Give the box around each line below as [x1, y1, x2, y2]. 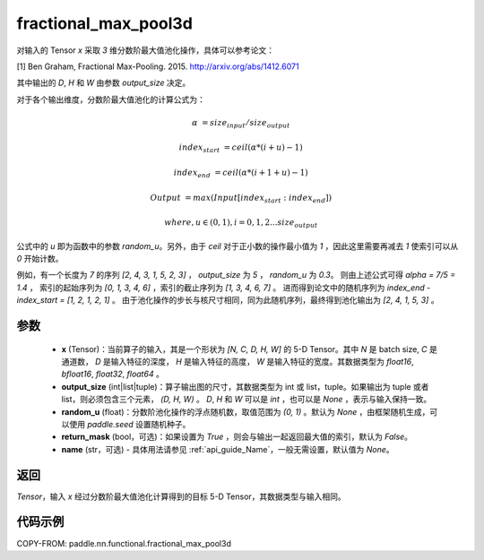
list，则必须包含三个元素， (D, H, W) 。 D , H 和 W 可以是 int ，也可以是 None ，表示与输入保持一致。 [61, 394, 432, 405]
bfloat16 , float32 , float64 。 [61, 368, 165, 380]
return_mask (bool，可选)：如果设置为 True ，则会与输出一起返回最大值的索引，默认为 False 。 [61, 431, 412, 443]
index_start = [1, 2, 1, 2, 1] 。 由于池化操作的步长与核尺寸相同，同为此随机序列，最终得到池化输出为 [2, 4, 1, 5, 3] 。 [16, 295, 439, 306]
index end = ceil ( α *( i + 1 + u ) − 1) [173, 168, 308, 179]
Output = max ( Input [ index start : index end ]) [150, 193, 332, 205]
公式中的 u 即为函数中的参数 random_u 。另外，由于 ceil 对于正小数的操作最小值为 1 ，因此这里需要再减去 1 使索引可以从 [16, 240, 459, 251]
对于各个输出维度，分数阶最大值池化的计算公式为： [16, 94, 205, 105]
